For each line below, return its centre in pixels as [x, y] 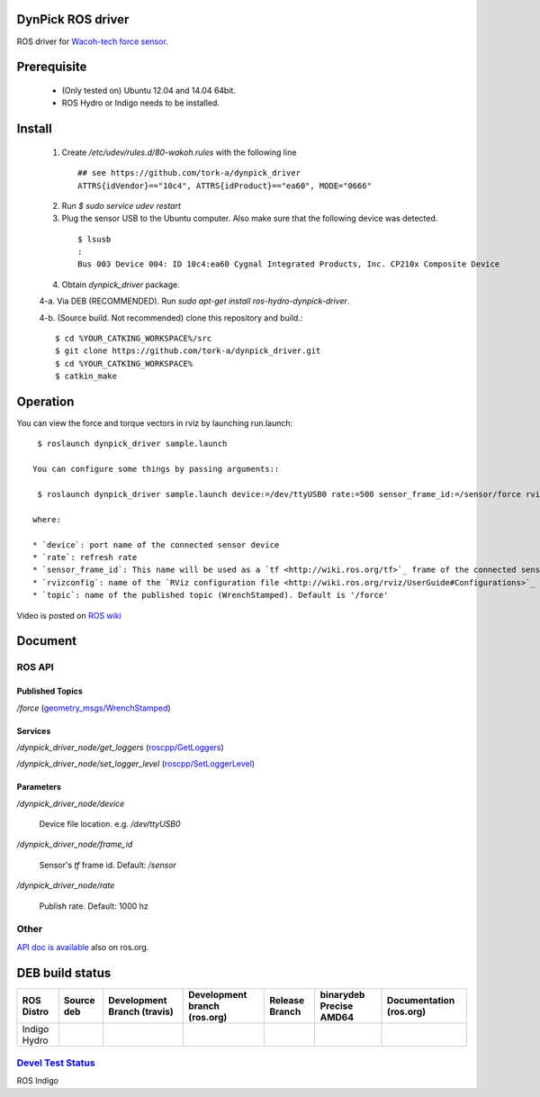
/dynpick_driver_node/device [71, 803]
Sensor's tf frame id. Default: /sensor [108, 865]
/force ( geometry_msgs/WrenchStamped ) [94, 708]
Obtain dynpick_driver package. [121, 285]
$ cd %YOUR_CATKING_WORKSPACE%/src [134, 339]
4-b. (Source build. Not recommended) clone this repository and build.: [171, 317]
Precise [337, 1006]
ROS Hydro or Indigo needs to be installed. [141, 103]
